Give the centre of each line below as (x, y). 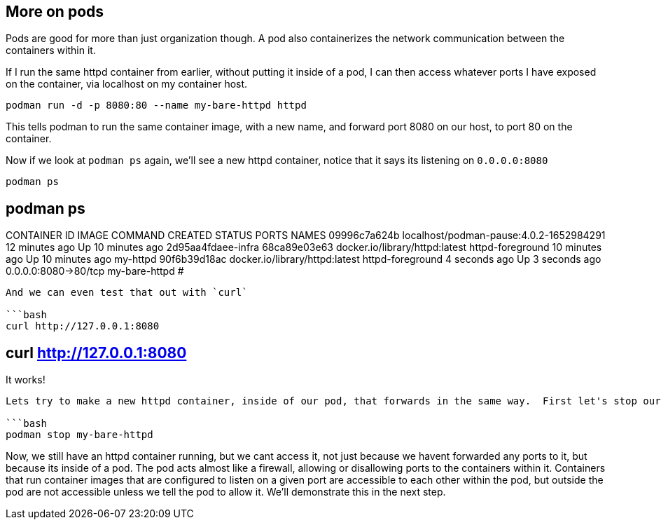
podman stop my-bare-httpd (79, 435)
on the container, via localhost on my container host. (127, 84)
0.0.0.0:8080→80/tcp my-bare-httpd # (95, 271)
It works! (26, 380)
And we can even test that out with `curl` (127, 293)
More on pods (55, 12)
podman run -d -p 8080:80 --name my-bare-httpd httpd (156, 105)
